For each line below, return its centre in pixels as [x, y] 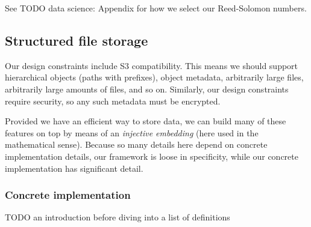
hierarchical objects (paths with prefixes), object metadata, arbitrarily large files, [154, 77]
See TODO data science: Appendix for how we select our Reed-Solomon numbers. [156, 8]
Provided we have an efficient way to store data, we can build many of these [146, 121]
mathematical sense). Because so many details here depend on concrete [136, 144]
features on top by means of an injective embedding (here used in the [132, 132]
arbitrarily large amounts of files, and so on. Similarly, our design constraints [147, 89]
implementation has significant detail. [74, 168]
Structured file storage [77, 40]
